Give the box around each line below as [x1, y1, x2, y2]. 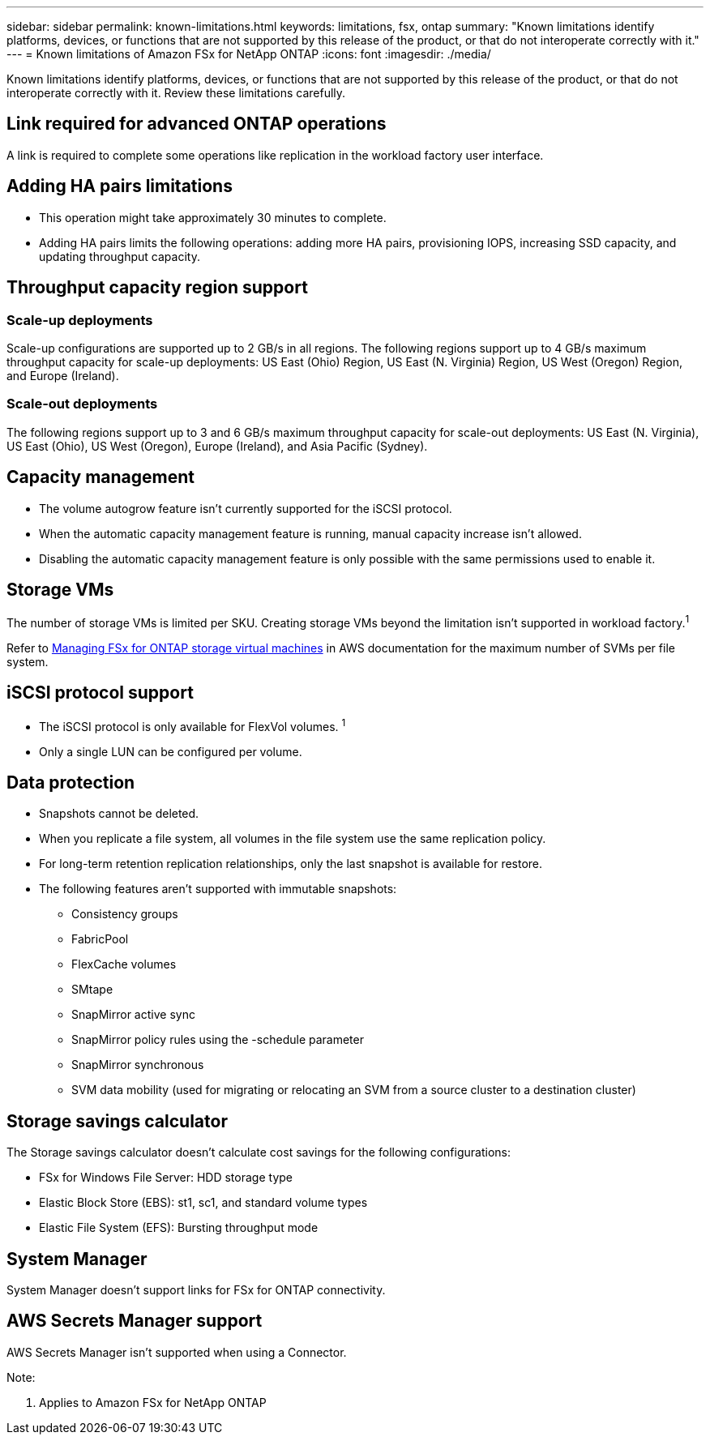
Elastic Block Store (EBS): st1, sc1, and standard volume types [39, 1195, 368, 1210]
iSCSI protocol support [6, 682, 194, 703]
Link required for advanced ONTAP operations [6, 113, 387, 135]
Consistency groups [71, 907, 178, 921]
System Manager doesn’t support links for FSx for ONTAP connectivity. [6, 1283, 386, 1298]
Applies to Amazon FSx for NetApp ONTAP [39, 1395, 267, 1409]
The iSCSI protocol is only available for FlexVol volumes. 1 [39, 716, 346, 733]
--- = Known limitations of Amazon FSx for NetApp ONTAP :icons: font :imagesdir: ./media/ [6, 47, 491, 61]
